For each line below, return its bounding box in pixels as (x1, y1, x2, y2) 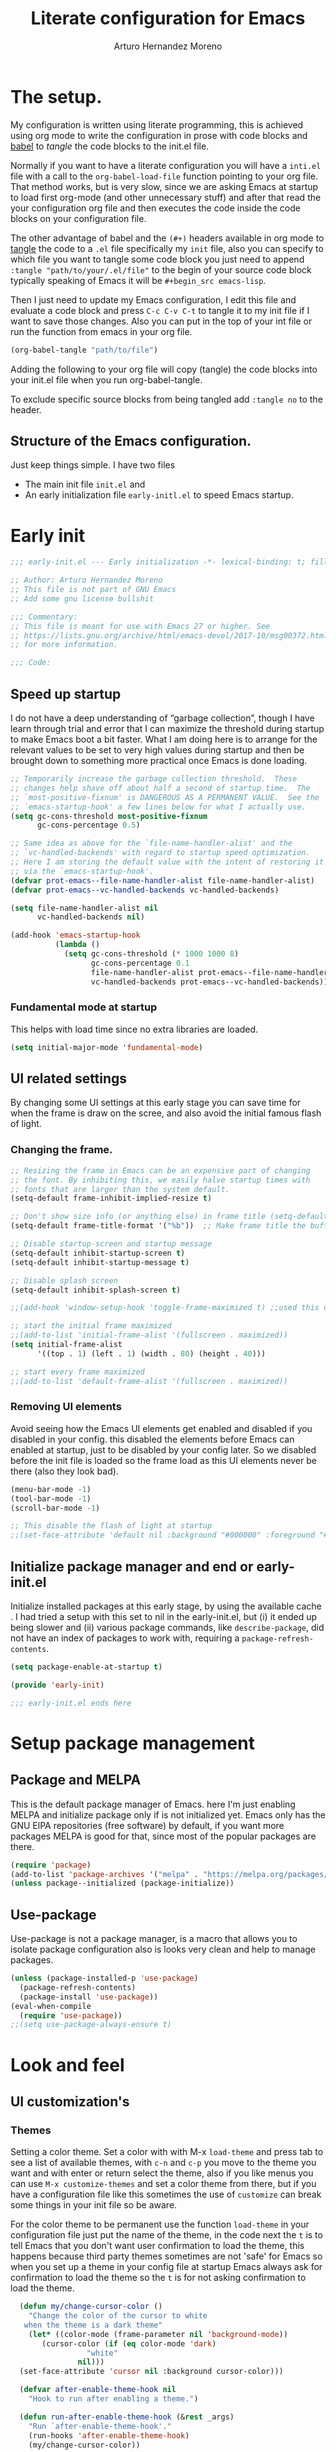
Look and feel (10, 2053, 125, 2076)
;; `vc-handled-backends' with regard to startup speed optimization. (10, 848, 311, 858)
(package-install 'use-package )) (19, 1992, 159, 2002)
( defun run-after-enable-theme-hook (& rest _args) (19, 2412, 235, 2422)
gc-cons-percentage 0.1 (90, 958, 190, 968)
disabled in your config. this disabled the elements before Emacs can (10, 1433, 295, 1445)
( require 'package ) (10, 1860, 92, 1870)
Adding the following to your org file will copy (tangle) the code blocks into (10, 363, 318, 375)
